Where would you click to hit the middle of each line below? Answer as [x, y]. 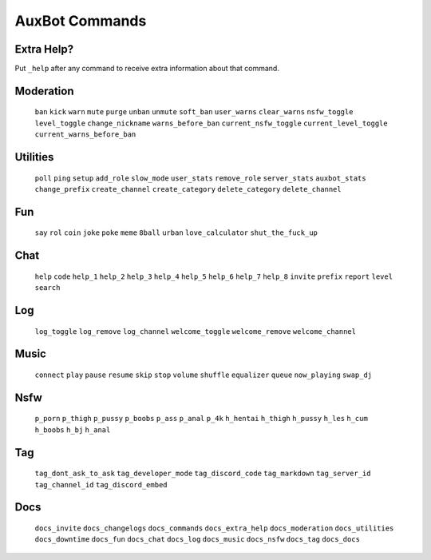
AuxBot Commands [81, 21]
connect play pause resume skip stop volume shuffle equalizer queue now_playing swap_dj [204, 375]
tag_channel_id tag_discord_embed [101, 485]
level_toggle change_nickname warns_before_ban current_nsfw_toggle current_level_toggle [211, 123]
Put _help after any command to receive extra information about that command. [147, 69]
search [47, 288]
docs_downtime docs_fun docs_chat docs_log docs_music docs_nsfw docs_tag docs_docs [198, 540]
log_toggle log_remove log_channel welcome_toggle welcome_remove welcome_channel [196, 331]
